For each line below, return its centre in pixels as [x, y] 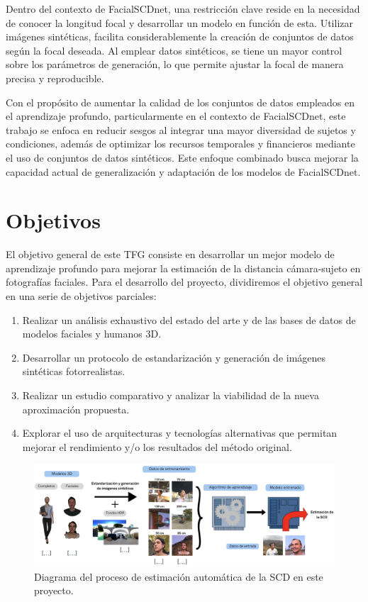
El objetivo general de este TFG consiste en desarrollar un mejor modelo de [170, 254]
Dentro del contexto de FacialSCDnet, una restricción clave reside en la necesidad [183, 9]
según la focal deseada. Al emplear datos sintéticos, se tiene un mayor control [174, 50]
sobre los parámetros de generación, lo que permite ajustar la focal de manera [175, 64]
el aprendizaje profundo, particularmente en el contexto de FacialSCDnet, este [176, 116]
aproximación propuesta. [76, 409]
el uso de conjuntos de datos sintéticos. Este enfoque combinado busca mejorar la [182, 157]
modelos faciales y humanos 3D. [92, 334]
